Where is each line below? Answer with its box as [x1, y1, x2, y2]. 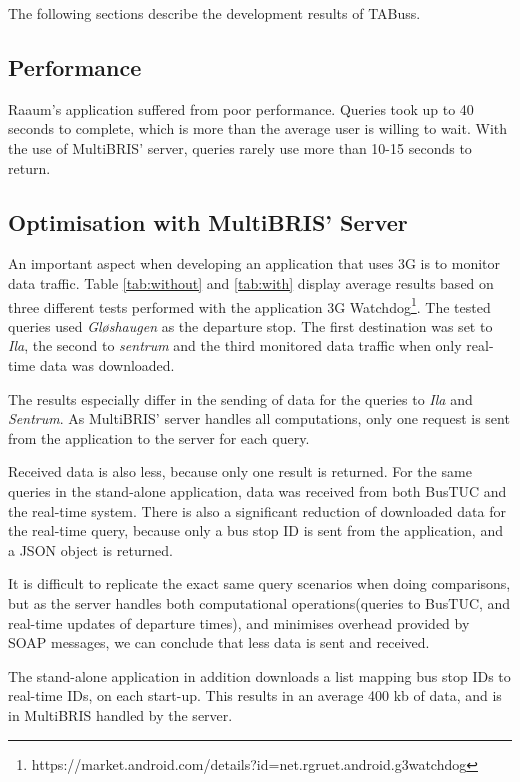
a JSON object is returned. [8, 539, 173, 560]
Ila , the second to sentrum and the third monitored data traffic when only [8, 335, 462, 356]
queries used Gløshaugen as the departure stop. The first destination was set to [8, 315, 493, 336]
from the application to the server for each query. [8, 427, 310, 448]
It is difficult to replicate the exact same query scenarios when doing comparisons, [8, 573, 511, 594]
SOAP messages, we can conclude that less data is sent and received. [8, 632, 430, 653]
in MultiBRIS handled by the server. [8, 704, 233, 725]
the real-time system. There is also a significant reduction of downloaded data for [8, 500, 506, 521]
